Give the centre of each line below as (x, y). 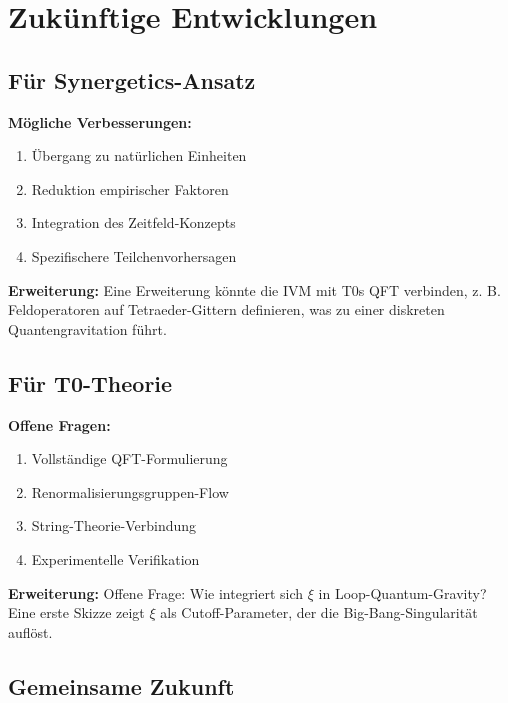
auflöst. (30, 631)
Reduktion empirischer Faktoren (130, 188)
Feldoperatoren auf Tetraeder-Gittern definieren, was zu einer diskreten (226, 309)
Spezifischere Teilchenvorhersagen (134, 255)
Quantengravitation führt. (87, 328)
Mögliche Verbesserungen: (100, 121)
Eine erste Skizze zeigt (76, 612)
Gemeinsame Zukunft (121, 685)
